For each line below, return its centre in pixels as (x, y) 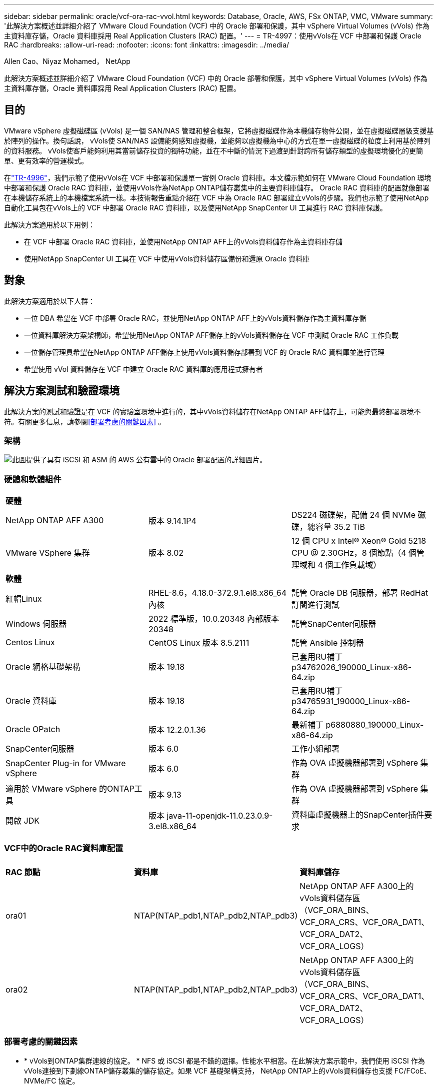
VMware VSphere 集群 (48, 553)
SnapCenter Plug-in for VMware (66, 763)
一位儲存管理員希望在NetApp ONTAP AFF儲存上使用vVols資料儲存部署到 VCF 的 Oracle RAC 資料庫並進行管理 (204, 352)
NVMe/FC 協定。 (52, 1081)
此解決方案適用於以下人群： (49, 301)
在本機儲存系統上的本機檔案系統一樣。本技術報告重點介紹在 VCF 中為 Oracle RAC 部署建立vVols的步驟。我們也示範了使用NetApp (216, 197)
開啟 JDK (22, 821)
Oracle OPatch (33, 729)
